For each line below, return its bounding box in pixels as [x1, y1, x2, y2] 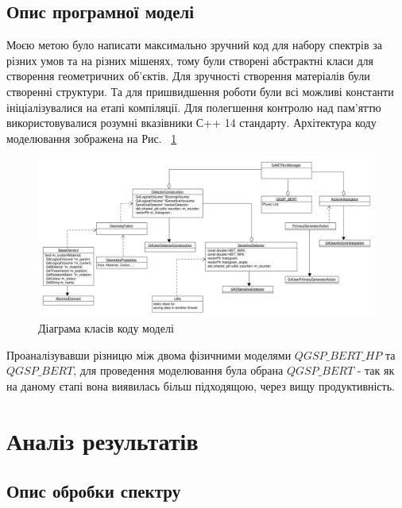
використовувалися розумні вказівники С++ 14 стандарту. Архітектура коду [6, 114, 377, 131]
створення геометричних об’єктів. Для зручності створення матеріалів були [6, 67, 370, 84]
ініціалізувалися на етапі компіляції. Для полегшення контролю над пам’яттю [6, 98, 381, 115]
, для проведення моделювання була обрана [73, 362, 284, 379]
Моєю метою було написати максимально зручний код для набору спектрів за [6, 37, 383, 53]
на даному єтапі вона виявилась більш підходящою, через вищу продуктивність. [6, 377, 395, 394]
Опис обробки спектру [6, 479, 181, 503]
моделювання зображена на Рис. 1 [6, 129, 177, 146]
